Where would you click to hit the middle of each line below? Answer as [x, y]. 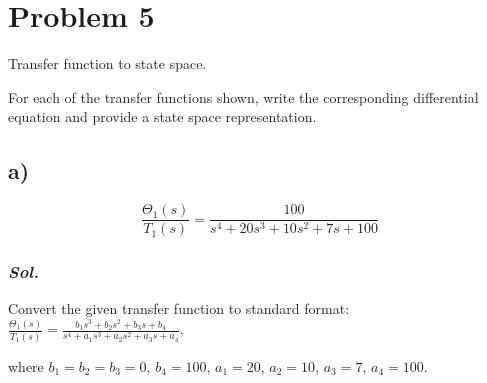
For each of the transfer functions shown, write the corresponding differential [243, 96]
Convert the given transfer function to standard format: [179, 308]
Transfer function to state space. [107, 63]
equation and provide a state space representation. [162, 116]
